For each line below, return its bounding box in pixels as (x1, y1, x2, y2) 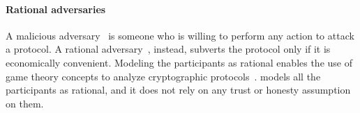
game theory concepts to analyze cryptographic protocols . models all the (6, 69, 321, 83)
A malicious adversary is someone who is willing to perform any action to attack (6, 28, 354, 42)
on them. (6, 96, 44, 110)
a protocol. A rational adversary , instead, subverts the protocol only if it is (6, 42, 331, 56)
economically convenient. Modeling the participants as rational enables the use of (6, 55, 352, 69)
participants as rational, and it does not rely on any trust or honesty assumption (6, 82, 351, 97)
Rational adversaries (6, 1, 106, 16)
